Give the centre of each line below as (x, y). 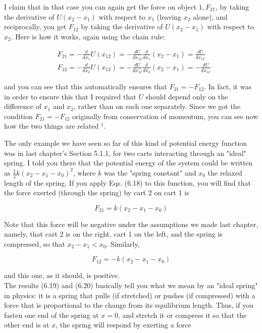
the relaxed (225, 172)
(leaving (169, 16)
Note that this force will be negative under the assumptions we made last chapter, (131, 224)
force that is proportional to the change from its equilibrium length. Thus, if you (129, 305)
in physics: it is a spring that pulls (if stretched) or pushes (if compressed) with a (130, 295)
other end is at (27, 325)
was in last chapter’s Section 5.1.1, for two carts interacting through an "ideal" (125, 153)
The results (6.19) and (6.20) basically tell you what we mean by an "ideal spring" (131, 285)
